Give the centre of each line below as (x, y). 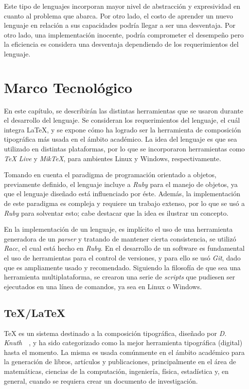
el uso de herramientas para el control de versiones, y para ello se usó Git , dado (122, 258)
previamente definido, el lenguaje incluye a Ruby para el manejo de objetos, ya (121, 184)
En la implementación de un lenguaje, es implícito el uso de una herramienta (118, 229)
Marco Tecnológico (68, 87)
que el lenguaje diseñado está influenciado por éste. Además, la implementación (122, 194)
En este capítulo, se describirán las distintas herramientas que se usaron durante (124, 110)
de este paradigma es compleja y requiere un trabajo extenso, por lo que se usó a (124, 203)
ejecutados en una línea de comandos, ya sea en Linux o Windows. (103, 286)
